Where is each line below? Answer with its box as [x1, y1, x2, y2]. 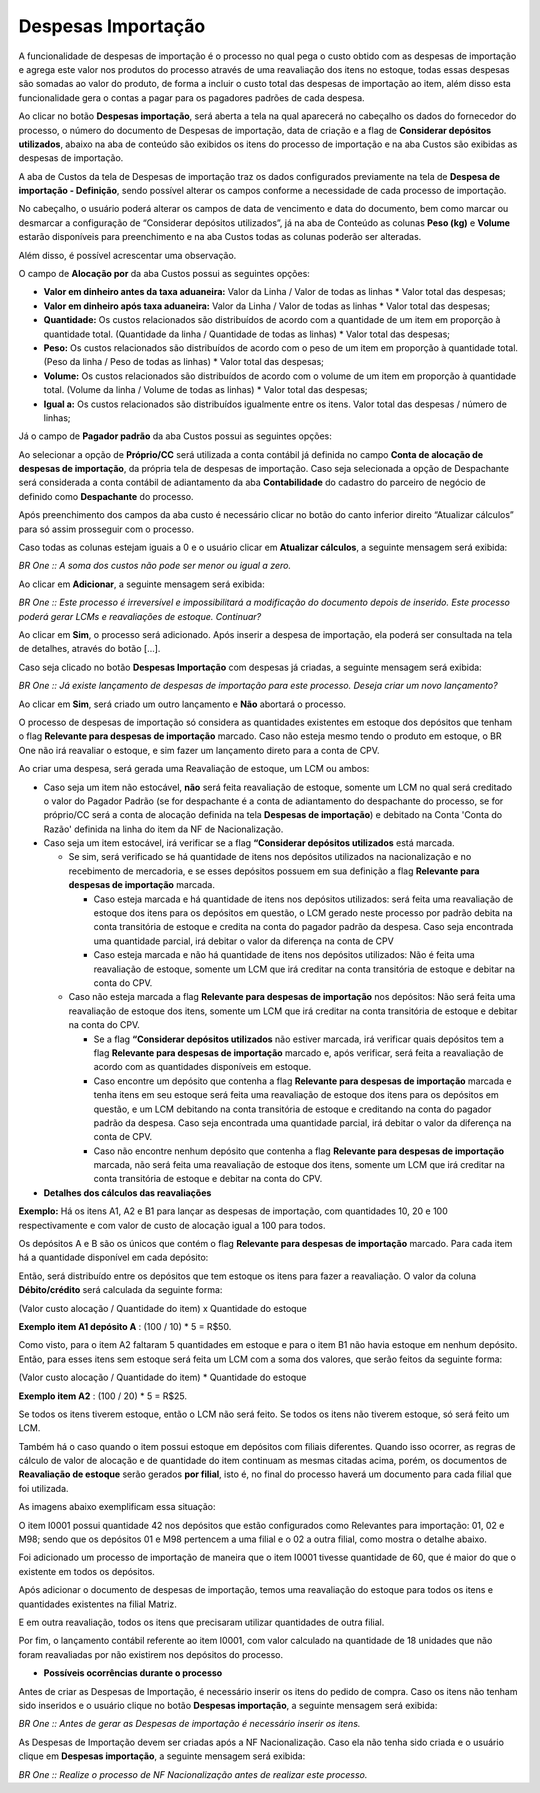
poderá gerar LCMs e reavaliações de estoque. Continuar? [18, 610, 262, 622]
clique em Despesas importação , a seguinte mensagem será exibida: [18, 1750, 306, 1762]
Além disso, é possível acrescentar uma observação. [18, 249, 237, 261]
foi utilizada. [18, 1482, 69, 1494]
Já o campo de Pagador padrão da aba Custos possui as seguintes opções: [18, 430, 332, 442]
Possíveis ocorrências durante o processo [43, 1667, 223, 1679]
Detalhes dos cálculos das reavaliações [43, 1186, 212, 1199]
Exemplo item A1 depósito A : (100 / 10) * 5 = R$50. [18, 1320, 232, 1332]
